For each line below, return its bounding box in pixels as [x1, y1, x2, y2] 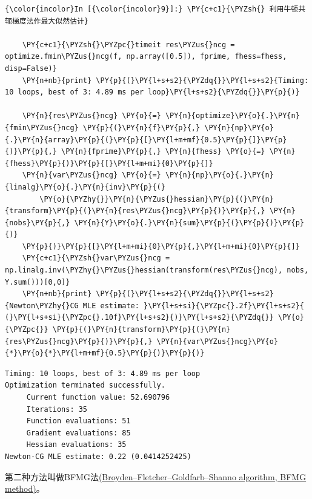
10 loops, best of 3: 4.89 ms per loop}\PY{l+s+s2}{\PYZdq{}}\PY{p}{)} [5, 88, 300, 97]
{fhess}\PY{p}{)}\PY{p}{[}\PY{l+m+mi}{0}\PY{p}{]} [5, 159, 213, 168]
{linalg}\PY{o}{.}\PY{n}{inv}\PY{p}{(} [5, 182, 165, 191]
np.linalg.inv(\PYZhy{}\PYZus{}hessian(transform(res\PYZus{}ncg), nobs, [5, 266, 309, 275]
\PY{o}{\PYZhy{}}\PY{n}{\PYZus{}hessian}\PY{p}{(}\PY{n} [39, 194, 274, 203]
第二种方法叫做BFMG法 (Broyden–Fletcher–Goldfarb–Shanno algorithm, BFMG [5, 470, 307, 483]
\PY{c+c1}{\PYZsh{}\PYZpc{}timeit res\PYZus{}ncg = [22, 40, 235, 49]
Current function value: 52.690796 [26, 393, 170, 402]
